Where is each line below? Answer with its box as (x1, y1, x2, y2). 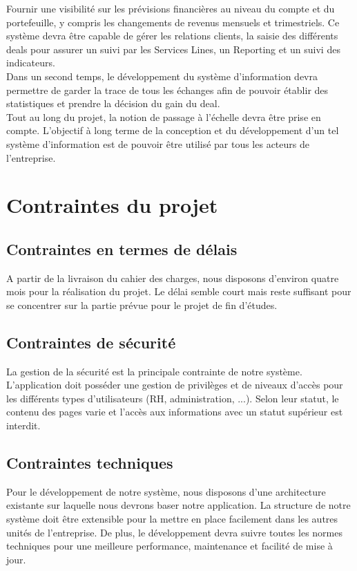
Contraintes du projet (6, 191, 218, 219)
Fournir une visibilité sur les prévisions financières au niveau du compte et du (6, 1, 335, 15)
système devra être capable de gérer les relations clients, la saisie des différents (6, 28, 338, 43)
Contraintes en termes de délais (6, 238, 238, 259)
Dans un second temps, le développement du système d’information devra (6, 68, 318, 83)
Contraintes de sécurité (6, 331, 176, 353)
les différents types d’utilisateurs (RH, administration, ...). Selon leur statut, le (6, 391, 339, 405)
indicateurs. (6, 55, 55, 70)
